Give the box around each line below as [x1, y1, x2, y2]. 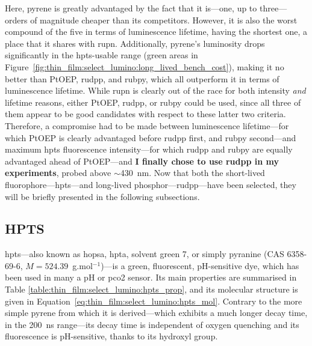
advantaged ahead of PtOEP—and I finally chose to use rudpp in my [5, 154, 279, 167]
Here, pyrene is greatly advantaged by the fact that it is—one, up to [5, 2, 257, 14]
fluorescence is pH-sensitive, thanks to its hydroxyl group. [5, 330, 218, 342]
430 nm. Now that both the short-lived [120, 166, 265, 179]
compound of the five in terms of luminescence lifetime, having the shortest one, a [5, 25, 308, 38]
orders [5, 13, 28, 26]
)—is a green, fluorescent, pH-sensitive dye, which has [101, 259, 299, 272]
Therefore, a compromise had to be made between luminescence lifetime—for [5, 119, 289, 132]
